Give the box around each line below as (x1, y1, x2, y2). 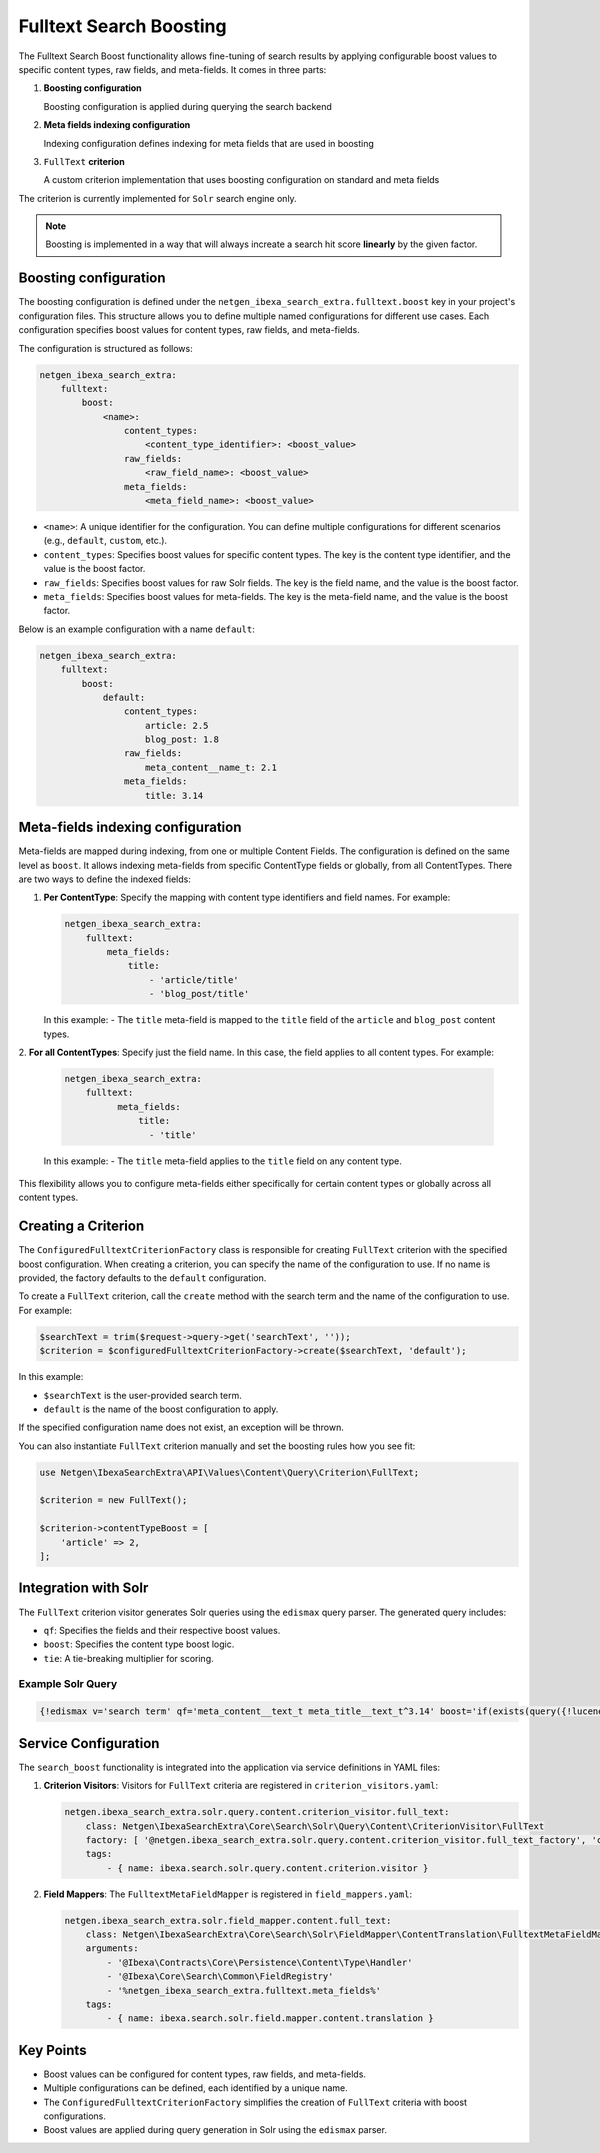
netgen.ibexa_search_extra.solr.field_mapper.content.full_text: (64, 1915, 392, 1926)
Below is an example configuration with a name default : (18, 623, 255, 635)
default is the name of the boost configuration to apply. (43, 1403, 279, 1415)
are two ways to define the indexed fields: (18, 873, 192, 885)
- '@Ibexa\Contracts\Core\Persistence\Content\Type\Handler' (106, 1956, 413, 1968)
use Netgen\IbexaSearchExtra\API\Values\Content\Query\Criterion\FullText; (39, 1466, 420, 1478)
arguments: (85, 1943, 139, 1954)
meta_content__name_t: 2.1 (145, 761, 277, 773)
